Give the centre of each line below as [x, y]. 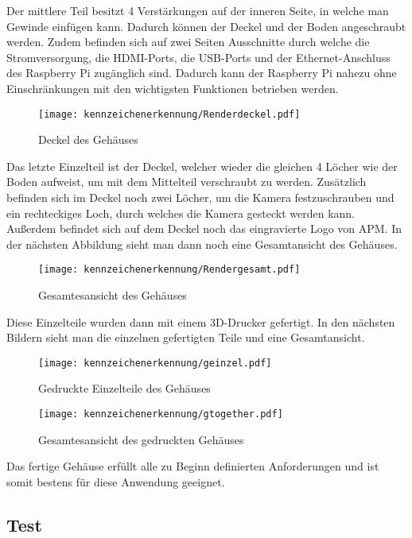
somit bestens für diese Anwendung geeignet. [116, 481]
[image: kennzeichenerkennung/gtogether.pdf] [161, 414]
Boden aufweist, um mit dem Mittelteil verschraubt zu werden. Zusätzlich [187, 182]
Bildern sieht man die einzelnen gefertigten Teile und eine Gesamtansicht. [186, 337]
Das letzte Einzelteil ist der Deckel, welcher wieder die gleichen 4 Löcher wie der [202, 166]
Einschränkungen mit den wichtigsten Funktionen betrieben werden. [173, 88]
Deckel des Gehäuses [88, 139]
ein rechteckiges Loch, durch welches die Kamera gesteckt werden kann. [181, 213]
